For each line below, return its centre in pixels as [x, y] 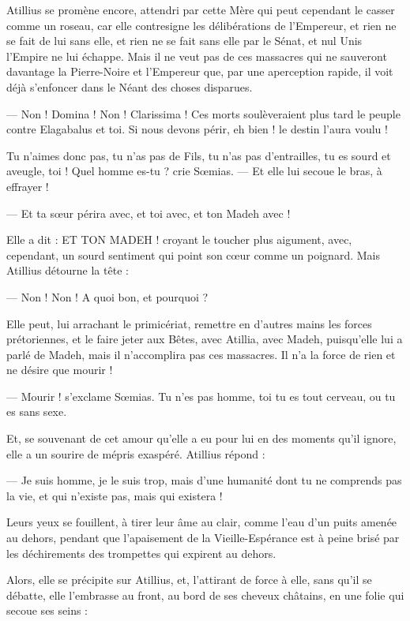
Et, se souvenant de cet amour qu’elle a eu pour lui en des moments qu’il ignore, [201, 438]
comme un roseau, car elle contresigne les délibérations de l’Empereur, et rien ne [201, 25]
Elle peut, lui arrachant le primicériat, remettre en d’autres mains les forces [189, 323]
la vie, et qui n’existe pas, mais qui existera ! [115, 495]
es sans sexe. [37, 412]
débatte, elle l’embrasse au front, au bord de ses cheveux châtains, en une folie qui [205, 595]
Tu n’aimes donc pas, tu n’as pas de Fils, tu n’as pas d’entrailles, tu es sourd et [199, 155]
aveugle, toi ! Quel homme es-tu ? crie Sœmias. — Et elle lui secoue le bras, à [194, 171]
